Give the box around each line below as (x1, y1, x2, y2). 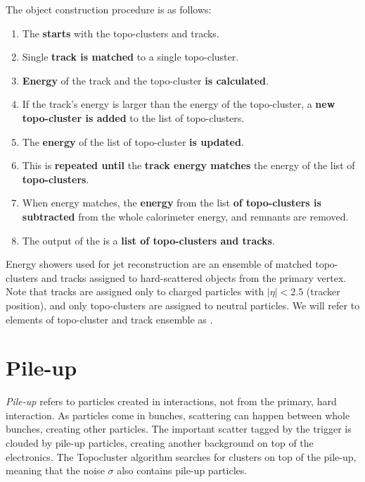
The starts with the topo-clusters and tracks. (22, 25, 219, 40)
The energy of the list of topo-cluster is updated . (22, 134, 244, 149)
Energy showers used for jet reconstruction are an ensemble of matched (6, 257, 312, 271)
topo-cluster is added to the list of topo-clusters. (22, 110, 245, 125)
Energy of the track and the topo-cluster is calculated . (22, 73, 269, 87)
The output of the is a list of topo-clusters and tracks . (22, 233, 275, 247)
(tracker (306, 284, 340, 299)
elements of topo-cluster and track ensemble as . (6, 311, 213, 326)
